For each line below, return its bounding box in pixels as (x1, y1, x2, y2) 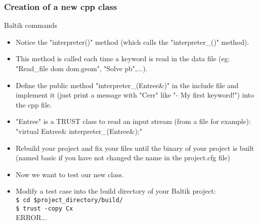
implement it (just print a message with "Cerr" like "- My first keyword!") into (15, 90, 254, 100)
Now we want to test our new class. (15, 169, 124, 179)
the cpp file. (15, 99, 52, 110)
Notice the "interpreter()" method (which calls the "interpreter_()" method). (15, 36, 249, 47)
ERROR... (15, 212, 47, 223)
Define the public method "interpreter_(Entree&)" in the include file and (15, 80, 239, 90)
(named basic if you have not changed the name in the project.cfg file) (15, 152, 231, 163)
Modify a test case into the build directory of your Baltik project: (15, 186, 216, 196)
